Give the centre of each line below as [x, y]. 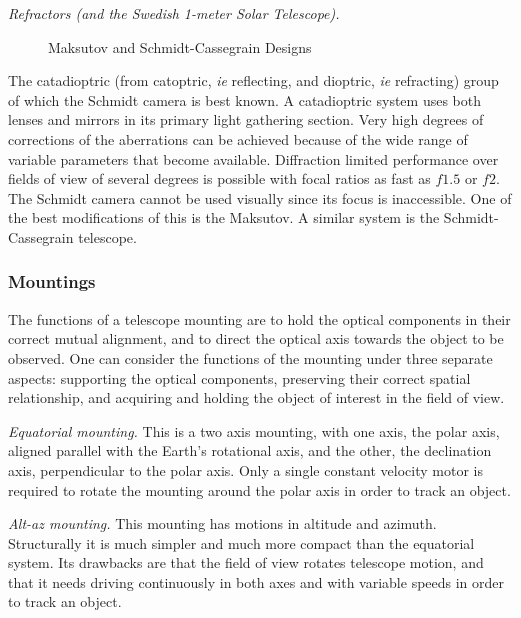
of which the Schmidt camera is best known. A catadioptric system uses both [245, 99]
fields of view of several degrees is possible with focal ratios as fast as [219, 178]
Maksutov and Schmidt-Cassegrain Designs [180, 46]
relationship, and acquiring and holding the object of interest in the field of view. [256, 397]
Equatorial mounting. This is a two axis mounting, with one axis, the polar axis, [254, 430]
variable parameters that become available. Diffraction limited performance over [253, 158]
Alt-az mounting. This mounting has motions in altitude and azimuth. [222, 523]
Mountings [52, 281]
